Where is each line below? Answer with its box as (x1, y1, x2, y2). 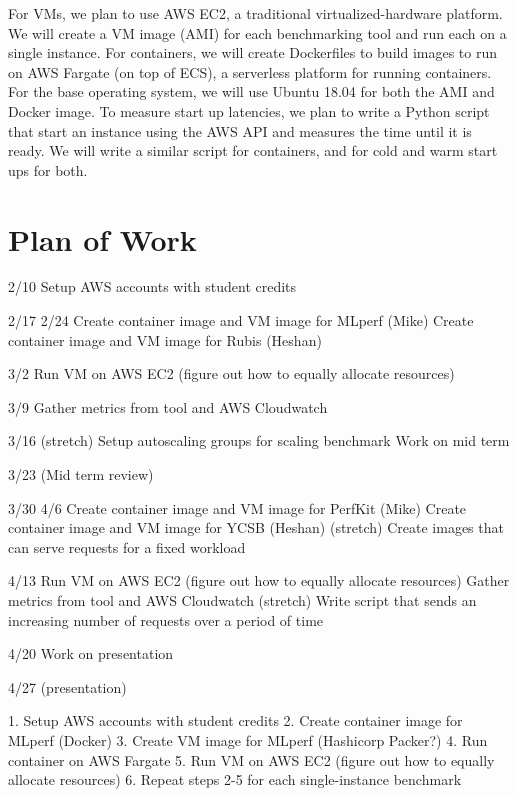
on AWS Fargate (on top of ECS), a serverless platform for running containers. (8, 61, 492, 82)
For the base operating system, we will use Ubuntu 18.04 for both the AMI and (8, 81, 495, 102)
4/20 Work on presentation (8, 643, 174, 664)
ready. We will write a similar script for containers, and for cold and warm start (8, 140, 498, 161)
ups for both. (8, 159, 88, 180)
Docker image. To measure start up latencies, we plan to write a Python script (8, 100, 490, 121)
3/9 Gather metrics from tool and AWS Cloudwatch (8, 396, 328, 417)
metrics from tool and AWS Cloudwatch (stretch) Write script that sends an (8, 590, 477, 610)
